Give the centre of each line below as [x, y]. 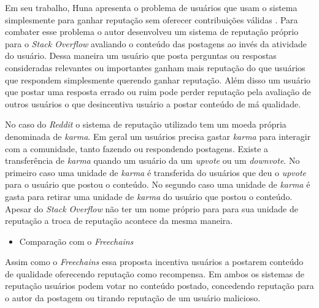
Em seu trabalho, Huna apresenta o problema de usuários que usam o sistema [151, 7]
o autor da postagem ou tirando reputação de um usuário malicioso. [133, 298]
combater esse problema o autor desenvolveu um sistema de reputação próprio [152, 32]
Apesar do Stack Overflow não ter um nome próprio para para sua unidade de [152, 208]
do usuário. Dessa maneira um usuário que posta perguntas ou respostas [141, 56]
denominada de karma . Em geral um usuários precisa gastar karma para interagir [158, 136]
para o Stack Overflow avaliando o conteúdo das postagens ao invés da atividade [156, 43]
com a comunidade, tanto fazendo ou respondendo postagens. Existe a [137, 148]
